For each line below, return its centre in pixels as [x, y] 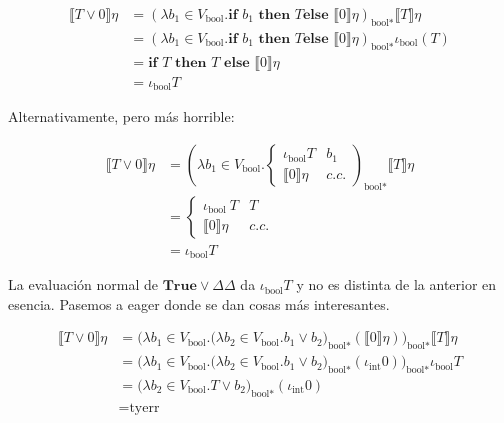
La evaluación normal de [83, 284]
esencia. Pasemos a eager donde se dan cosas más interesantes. [199, 303]
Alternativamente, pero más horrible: [121, 116]
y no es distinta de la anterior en [396, 284]
